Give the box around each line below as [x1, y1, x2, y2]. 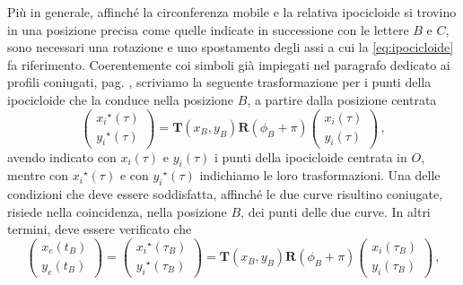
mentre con [7, 166, 69, 185]
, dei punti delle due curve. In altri [240, 202, 431, 220]
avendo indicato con [7, 147, 117, 166]
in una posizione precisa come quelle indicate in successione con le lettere [7, 20, 409, 39]
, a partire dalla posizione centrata [247, 90, 437, 108]
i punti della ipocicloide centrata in [214, 147, 407, 166]
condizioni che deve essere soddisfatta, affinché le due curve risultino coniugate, [7, 185, 443, 203]
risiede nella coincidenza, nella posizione [7, 202, 227, 220]
